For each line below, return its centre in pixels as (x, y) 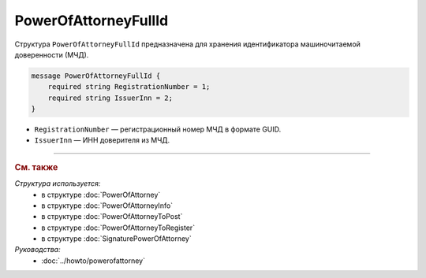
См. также (36, 167)
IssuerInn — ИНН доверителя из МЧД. (102, 140)
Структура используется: (58, 183)
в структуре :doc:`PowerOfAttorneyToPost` (112, 217)
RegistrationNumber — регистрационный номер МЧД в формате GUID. (158, 129)
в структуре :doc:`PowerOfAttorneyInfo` (107, 206)
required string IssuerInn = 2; (110, 98)
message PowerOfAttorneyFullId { (96, 76)
